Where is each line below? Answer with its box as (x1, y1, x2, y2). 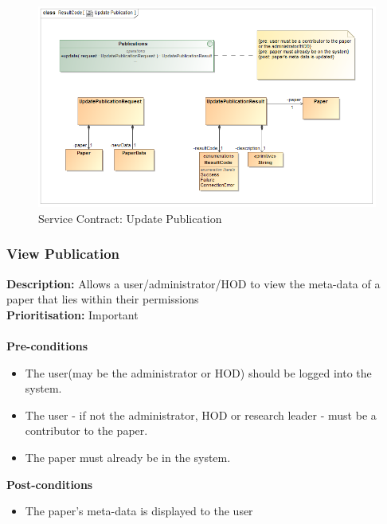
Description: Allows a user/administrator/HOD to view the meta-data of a (6, 275, 381, 291)
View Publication (6, 244, 120, 264)
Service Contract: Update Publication (38, 209, 222, 226)
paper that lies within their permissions (6, 291, 199, 307)
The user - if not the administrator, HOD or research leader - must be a (25, 406, 377, 423)
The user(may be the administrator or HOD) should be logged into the (25, 364, 372, 381)
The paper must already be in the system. (25, 449, 231, 466)
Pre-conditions (6, 338, 88, 354)
